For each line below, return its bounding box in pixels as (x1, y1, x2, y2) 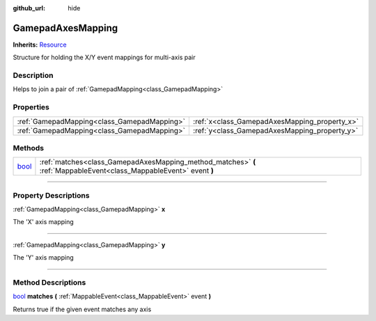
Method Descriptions (13, 278, 86, 288)
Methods (13, 143, 45, 152)
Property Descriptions (13, 190, 90, 200)
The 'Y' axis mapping (13, 253, 74, 262)
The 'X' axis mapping (13, 218, 75, 226)
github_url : (13, 4, 45, 12)
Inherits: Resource (13, 40, 67, 49)
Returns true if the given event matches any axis (13, 305, 152, 313)
